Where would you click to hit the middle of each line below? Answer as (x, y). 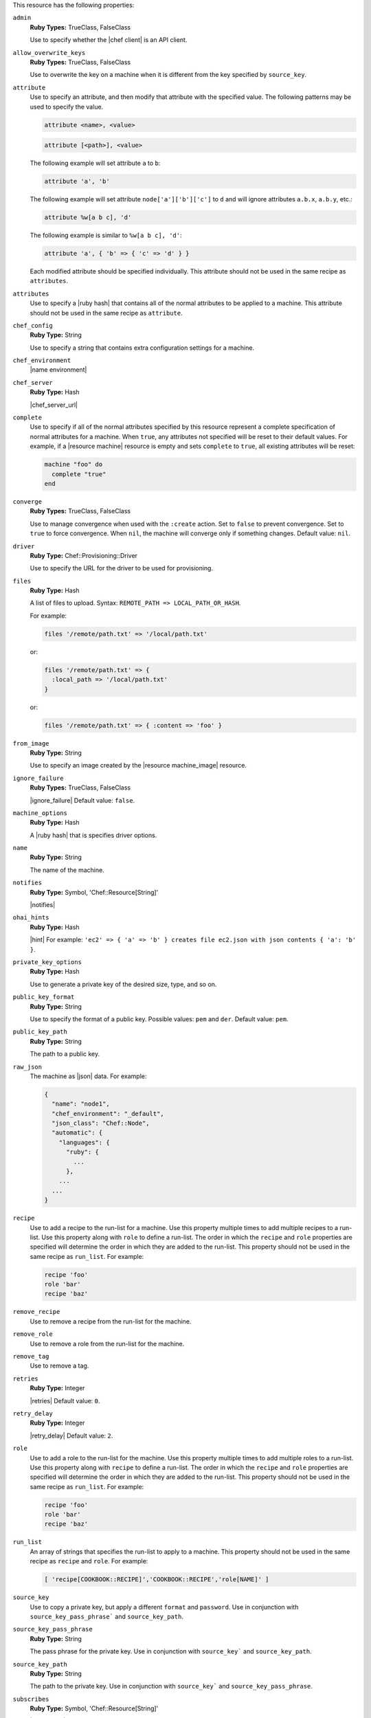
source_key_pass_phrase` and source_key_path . (106, 1616)
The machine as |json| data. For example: (88, 1076)
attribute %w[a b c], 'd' (88, 217)
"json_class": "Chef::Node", (101, 1123)
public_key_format (44, 997)
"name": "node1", (81, 1104)
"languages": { (84, 1142)
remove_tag (31, 1357)
